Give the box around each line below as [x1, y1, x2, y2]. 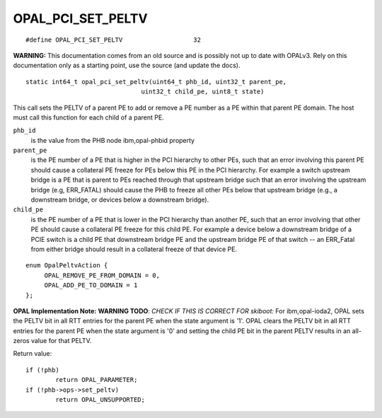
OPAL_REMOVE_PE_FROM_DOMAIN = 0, [44, 271, 161, 279]
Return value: [13, 349, 52, 358]
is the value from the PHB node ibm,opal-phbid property [30, 136, 195, 144]
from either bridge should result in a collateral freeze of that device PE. [30, 245, 237, 253]
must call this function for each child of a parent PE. [13, 113, 164, 122]
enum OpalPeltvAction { [25, 262, 108, 269]
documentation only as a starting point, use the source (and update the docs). [13, 61, 241, 70]
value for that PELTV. [30, 337, 92, 345]
